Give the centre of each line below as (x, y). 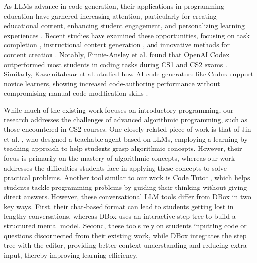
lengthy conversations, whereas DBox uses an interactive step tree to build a (120, 216)
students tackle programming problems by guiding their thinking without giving (126, 187)
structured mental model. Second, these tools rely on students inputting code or (125, 226)
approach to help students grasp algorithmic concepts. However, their (137, 148)
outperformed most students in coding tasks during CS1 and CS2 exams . (116, 64)
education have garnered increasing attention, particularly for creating (110, 16)
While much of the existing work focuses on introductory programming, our (119, 109)
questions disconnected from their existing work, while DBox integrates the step (125, 235)
